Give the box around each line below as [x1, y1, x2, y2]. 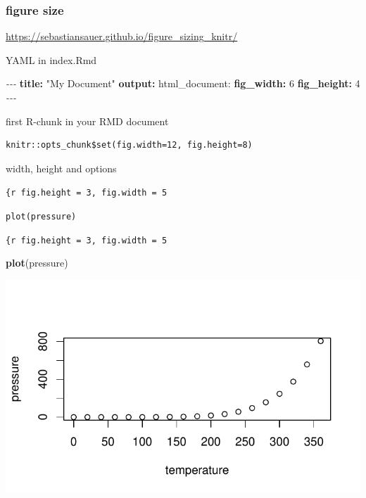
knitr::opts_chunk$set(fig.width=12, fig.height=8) [6, 140, 253, 151]
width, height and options [6, 160, 117, 175]
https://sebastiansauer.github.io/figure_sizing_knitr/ [6, 29, 238, 44]
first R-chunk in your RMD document [6, 113, 169, 128]
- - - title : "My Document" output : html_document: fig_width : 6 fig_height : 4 [6, 76, 360, 91]
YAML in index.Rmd [6, 52, 97, 67]
